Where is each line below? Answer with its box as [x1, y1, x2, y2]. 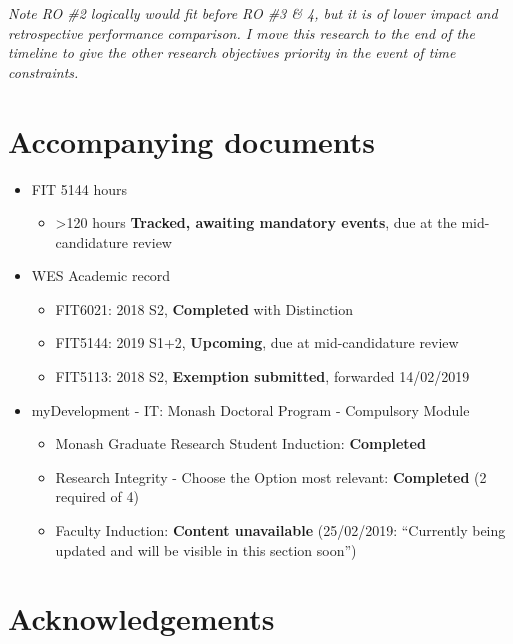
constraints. [8, 61, 79, 82]
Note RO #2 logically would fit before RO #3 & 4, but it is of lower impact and [8, 3, 498, 23]
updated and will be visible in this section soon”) [55, 539, 357, 560]
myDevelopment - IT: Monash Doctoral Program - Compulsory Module [31, 399, 470, 420]
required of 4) [55, 486, 139, 507]
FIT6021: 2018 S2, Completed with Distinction [55, 298, 354, 319]
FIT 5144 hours [31, 178, 127, 199]
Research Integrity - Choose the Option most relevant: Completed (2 [55, 466, 487, 487]
